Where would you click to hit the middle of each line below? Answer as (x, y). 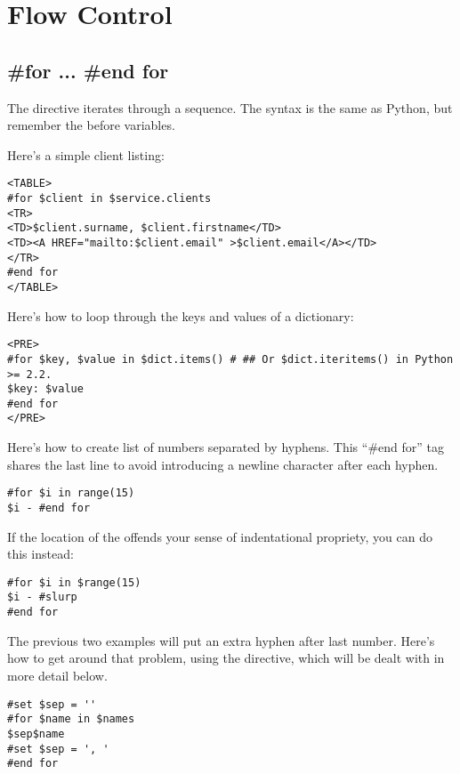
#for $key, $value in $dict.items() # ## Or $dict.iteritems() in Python (230, 359)
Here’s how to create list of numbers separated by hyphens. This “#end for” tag (226, 447)
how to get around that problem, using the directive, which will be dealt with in (226, 658)
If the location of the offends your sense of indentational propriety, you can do (220, 536)
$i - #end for (49, 508)
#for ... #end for (88, 70)
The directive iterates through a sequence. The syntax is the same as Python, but (230, 107)
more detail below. (57, 675)
